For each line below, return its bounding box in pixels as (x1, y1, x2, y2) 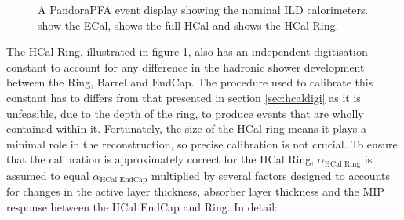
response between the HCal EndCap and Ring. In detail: (6, 198, 278, 214)
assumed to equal (6, 167, 89, 183)
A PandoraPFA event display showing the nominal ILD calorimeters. (38, 2, 369, 17)
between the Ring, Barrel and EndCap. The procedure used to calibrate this (6, 74, 373, 90)
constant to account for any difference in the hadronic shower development (6, 58, 365, 75)
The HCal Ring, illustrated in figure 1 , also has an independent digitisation (6, 43, 368, 60)
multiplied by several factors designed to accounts (151, 167, 390, 183)
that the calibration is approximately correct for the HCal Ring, (6, 151, 315, 167)
